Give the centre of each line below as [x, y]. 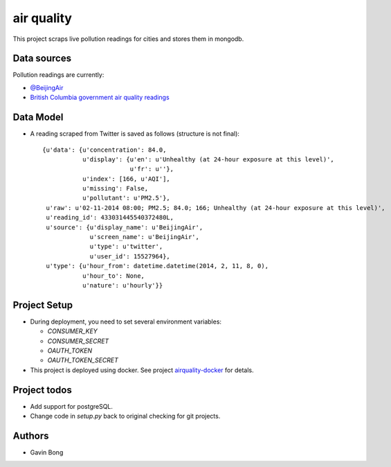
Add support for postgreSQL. [72, 406]
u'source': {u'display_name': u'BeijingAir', [125, 227]
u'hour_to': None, [113, 276]
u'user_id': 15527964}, [130, 256]
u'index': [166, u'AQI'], [126, 179]
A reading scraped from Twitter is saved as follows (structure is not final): [135, 134]
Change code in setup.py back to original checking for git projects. [125, 416]
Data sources [42, 59]
